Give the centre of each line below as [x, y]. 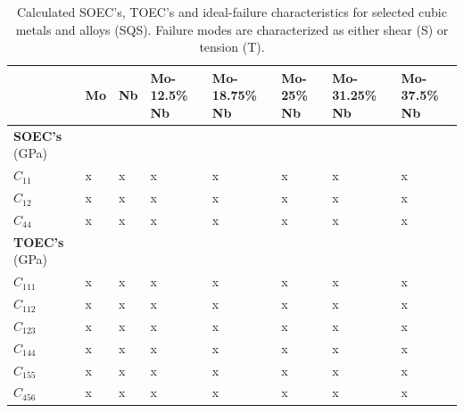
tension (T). [232, 47]
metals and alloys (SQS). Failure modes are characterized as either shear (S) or [232, 29]
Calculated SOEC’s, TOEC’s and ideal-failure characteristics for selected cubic [232, 12]
